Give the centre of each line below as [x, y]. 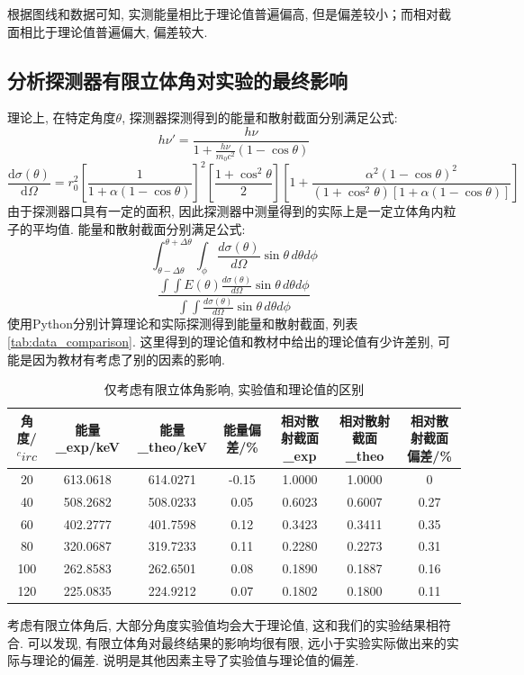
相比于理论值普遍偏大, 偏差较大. [113, 31]
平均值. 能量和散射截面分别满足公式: [139, 229]
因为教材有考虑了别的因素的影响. [128, 359]
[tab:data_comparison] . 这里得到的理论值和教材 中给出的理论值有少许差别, [221, 342]
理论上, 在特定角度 [62, 117]
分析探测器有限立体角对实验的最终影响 [177, 80]
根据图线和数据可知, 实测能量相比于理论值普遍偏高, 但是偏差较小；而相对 [223, 13]
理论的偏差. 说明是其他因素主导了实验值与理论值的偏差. [195, 660]
